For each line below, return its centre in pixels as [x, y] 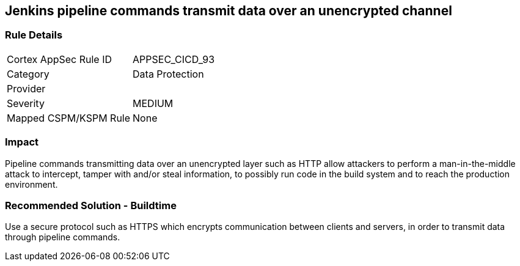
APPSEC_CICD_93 [174, 59]
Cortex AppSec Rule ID [60, 59]
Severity [26, 103]
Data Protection [168, 74]
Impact [22, 142]
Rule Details [34, 35]
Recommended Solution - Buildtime [91, 205]
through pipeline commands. [63, 237]
